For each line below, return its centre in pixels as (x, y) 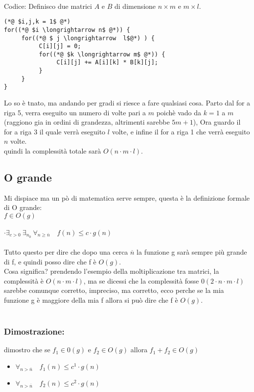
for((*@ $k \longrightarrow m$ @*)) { (102, 54)
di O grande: (23, 207)
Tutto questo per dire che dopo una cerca (66, 252)
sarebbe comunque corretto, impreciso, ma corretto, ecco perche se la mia (114, 290)
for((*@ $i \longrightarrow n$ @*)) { (67, 30)
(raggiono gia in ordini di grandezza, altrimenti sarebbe (87, 122)
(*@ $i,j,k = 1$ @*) (37, 22)
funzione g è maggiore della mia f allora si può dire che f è (91, 300)
